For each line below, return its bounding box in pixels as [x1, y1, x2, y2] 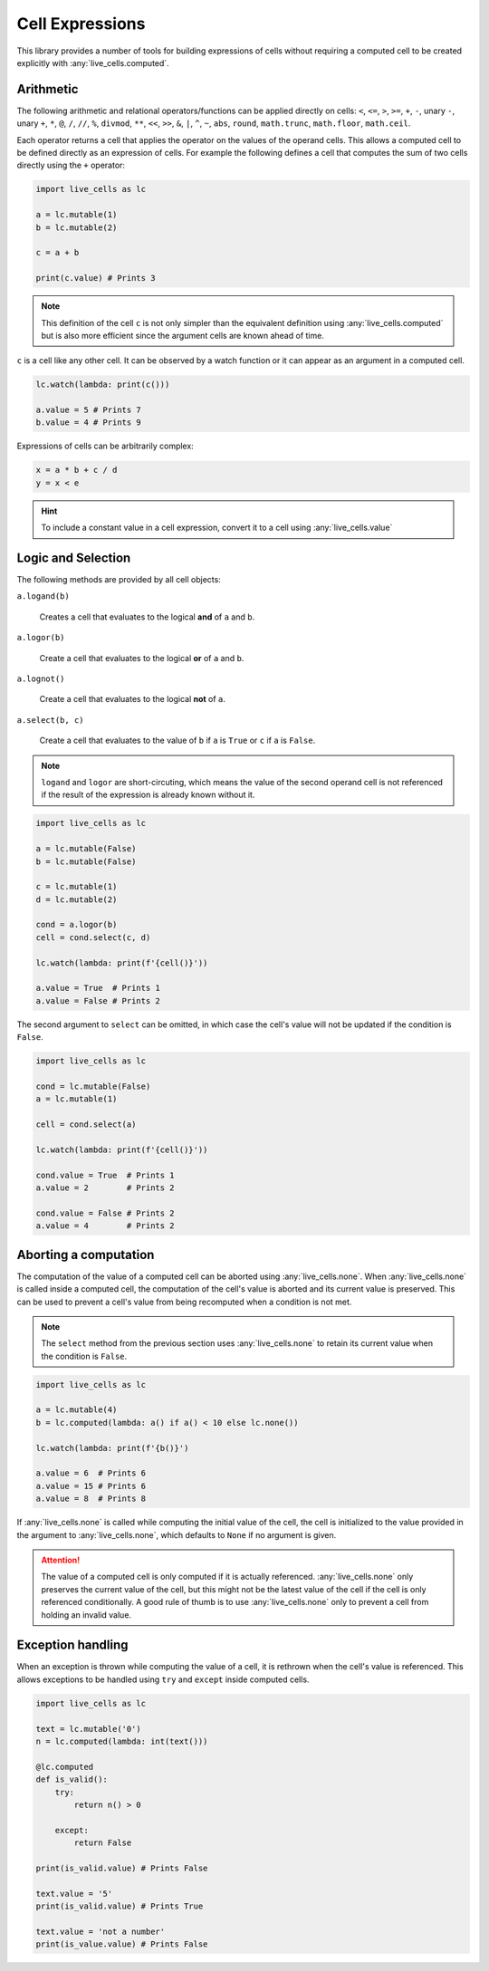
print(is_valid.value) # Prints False [35, 1862, 208, 1873]
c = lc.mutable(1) [35, 881, 118, 892]
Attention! [41, 1554, 81, 1565]
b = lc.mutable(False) [35, 856, 137, 867]
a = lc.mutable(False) [35, 843, 137, 854]
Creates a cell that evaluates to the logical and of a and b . [39, 611, 255, 622]
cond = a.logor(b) [35, 919, 118, 930]
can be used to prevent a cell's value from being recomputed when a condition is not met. [16, 1296, 352, 1307]
